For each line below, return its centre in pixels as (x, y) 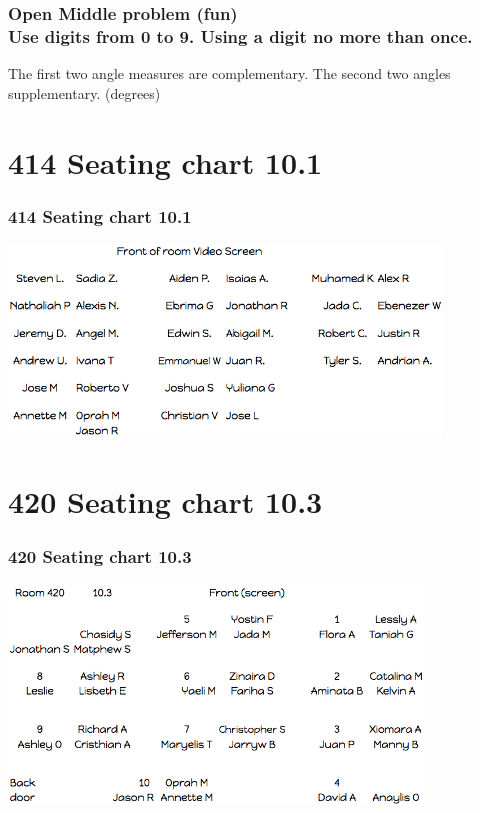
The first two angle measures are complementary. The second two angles (229, 73)
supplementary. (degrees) (84, 92)
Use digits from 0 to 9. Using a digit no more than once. (240, 35)
